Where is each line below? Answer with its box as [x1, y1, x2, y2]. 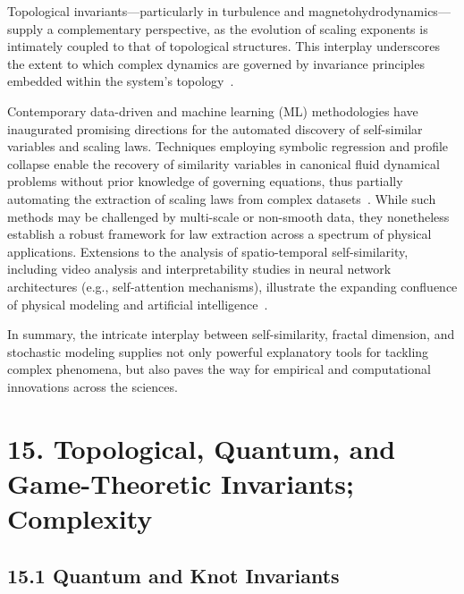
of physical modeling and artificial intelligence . [7, 294, 268, 313]
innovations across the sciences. [7, 377, 178, 395]
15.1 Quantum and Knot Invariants [7, 561, 340, 589]
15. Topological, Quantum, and [7, 429, 396, 466]
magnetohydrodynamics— [308, 2, 451, 20]
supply [7, 19, 44, 38]
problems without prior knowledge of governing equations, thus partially [7, 172, 403, 191]
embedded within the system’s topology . [7, 72, 234, 90]
